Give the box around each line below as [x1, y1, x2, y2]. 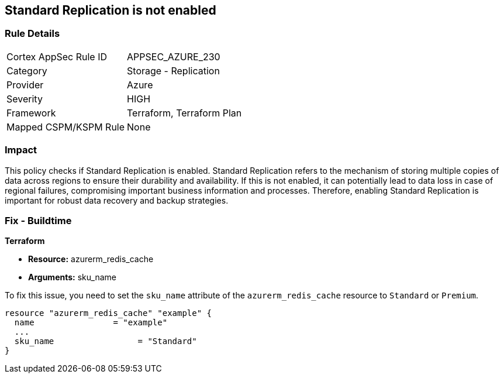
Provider [6, 78, 44, 91]
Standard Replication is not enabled [5, 3, 216, 18]
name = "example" [14, 318, 168, 328]
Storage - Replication [127, 64, 220, 77]
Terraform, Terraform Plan [127, 106, 242, 119]
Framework [6, 106, 56, 119]
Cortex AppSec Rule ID [6, 50, 108, 63]
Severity [6, 92, 43, 105]
